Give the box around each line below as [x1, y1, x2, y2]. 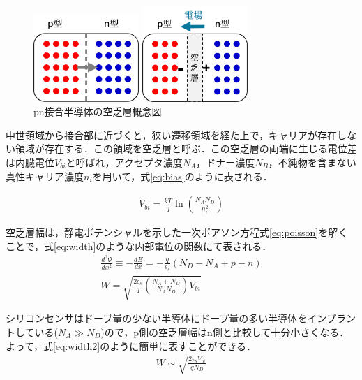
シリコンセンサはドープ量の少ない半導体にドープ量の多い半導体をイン [6, 311, 326, 326]
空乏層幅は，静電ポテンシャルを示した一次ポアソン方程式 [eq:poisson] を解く [6, 225, 348, 240]
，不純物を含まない [268, 155, 356, 169]
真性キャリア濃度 [6, 168, 84, 183]
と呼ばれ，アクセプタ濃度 [66, 155, 183, 169]
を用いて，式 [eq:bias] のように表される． [92, 168, 273, 183]
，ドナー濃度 [196, 155, 255, 169]
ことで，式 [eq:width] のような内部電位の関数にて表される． [6, 238, 272, 253]
